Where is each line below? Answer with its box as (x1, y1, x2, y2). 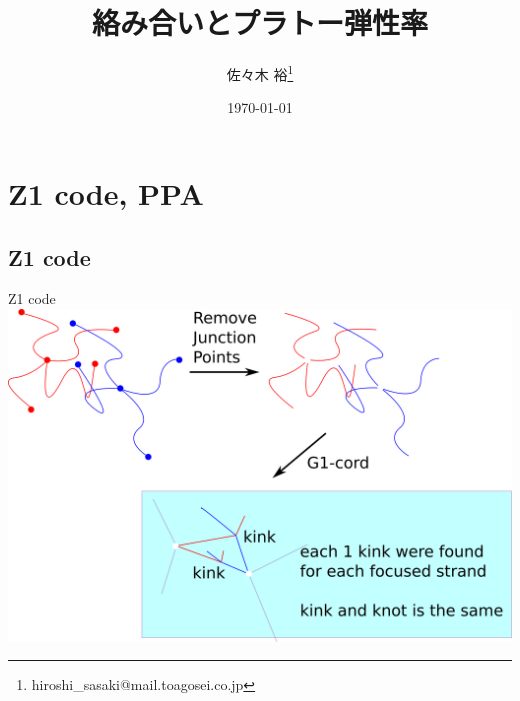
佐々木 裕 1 (226, 61, 294, 84)
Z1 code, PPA (8, 172, 204, 213)
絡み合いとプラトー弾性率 (91, 2, 428, 43)
